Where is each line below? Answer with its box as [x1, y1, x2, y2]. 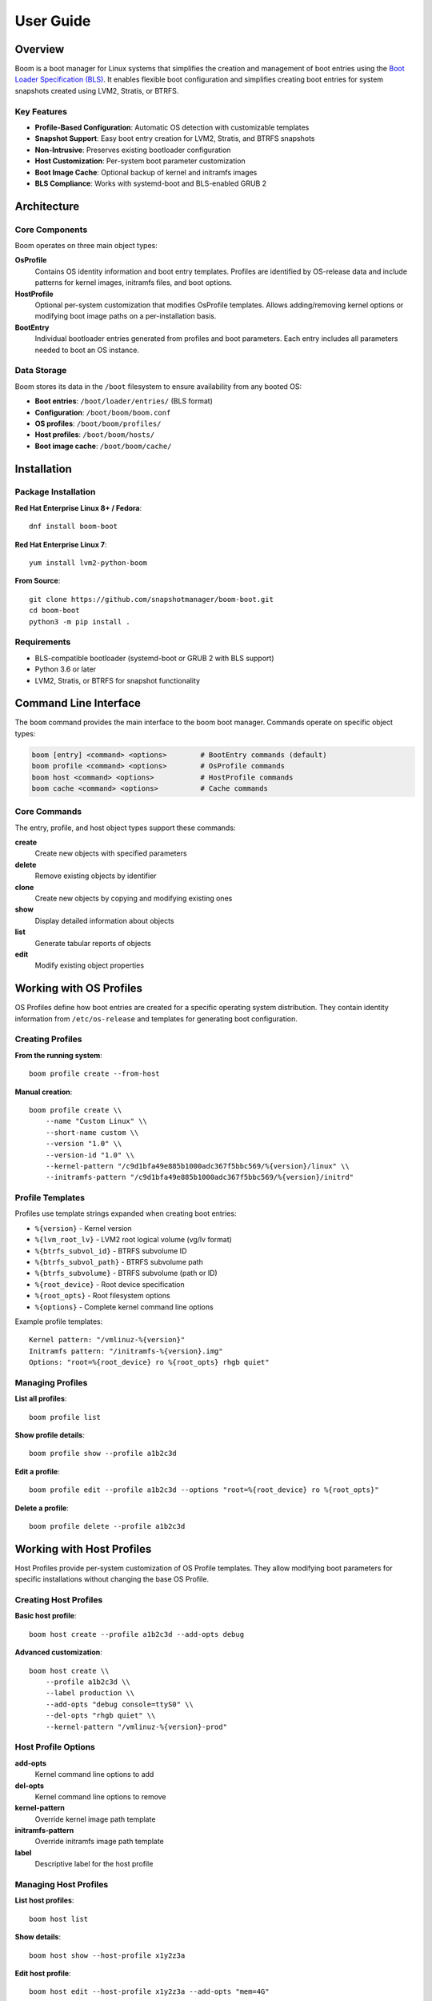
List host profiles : [14, 1895, 74, 1905]
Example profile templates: [14, 1317, 103, 1326]
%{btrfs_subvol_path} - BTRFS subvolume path [34, 1257, 203, 1267]
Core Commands [14, 806, 82, 817]
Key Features [14, 106, 68, 117]
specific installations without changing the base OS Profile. [14, 1574, 210, 1584]
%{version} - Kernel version [34, 1223, 132, 1233]
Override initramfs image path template [34, 1837, 164, 1847]
